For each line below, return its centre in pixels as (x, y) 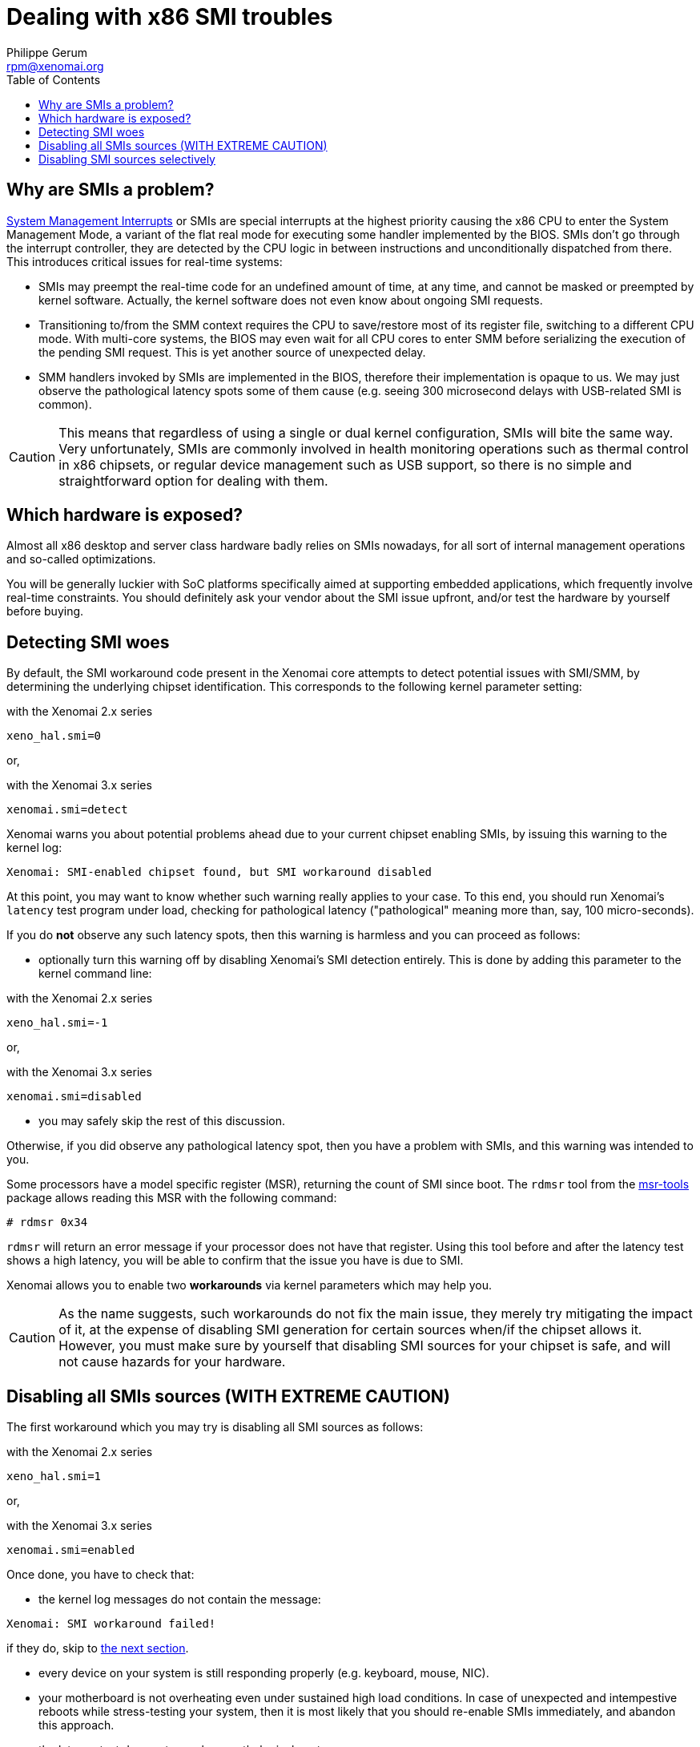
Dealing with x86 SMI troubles (170, 17)
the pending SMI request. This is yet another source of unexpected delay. (232, 352)
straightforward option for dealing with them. (193, 480)
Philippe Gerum (47, 52)
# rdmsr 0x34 (47, 1222)
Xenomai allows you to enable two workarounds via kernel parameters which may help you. (249, 1285)
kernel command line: (95, 974)
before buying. (45, 611)
